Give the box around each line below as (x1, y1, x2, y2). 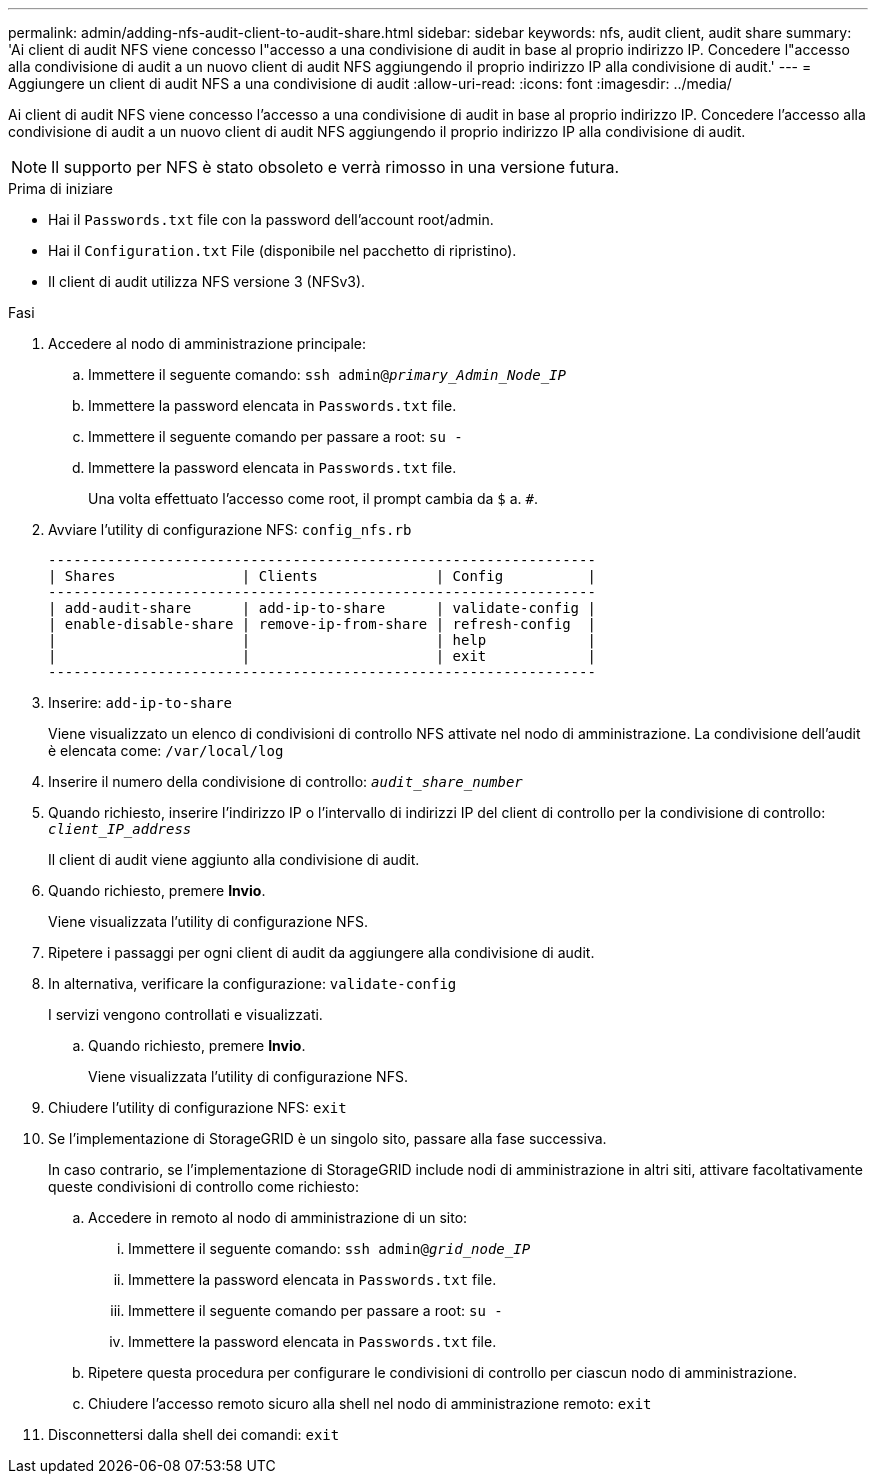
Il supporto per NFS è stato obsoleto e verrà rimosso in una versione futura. (51, 157, 620, 177)
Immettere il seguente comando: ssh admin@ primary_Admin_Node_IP (88, 366, 566, 383)
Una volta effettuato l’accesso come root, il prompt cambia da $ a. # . (88, 490, 539, 507)
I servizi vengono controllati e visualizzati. (48, 1006, 323, 1023)
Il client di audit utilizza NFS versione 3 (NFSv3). (48, 273, 366, 290)
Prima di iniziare (8, 180, 113, 197)
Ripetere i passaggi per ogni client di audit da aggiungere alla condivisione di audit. (48, 944, 595, 961)
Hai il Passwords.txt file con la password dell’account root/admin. (48, 211, 494, 228)
